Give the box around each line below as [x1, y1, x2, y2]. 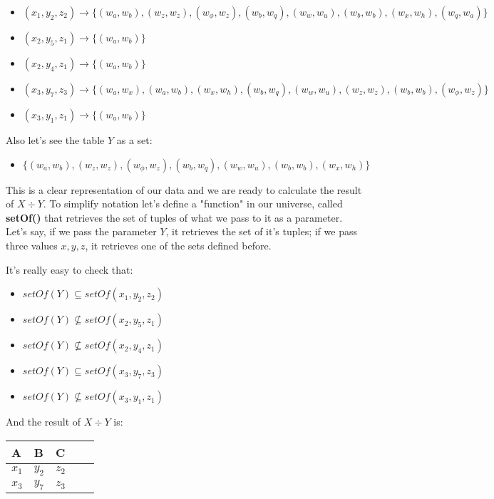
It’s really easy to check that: [6, 262, 133, 277]
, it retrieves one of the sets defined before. [85, 237, 272, 252]
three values [6, 237, 58, 252]
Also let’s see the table [6, 133, 105, 147]
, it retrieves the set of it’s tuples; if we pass [165, 224, 357, 239]
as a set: [116, 133, 153, 147]
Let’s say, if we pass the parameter [6, 224, 157, 239]
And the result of [6, 414, 81, 429]
